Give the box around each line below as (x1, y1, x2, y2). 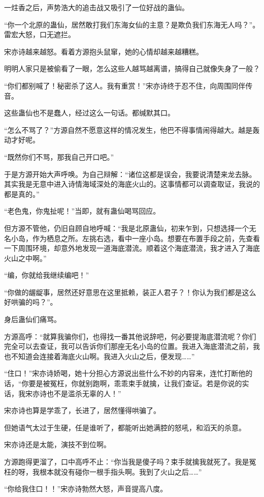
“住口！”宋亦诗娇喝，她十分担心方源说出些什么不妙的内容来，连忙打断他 (4, 368, 246, 378)
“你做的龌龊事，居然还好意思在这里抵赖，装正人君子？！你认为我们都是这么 (4, 286, 256, 297)
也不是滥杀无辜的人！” (46, 388, 121, 398)
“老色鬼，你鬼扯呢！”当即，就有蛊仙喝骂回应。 (4, 206, 160, 216)
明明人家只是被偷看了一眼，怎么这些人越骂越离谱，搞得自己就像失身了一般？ (4, 63, 260, 74)
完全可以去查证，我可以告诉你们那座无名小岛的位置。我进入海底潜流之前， (4, 341, 253, 352)
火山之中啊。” (4, 252, 47, 263)
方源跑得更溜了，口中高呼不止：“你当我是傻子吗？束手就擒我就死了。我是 (4, 456, 249, 466)
